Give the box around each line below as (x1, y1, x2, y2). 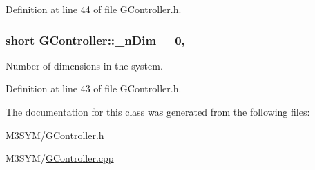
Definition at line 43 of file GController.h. (6, 81, 182, 96)
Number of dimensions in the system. (6, 58, 163, 72)
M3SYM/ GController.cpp (6, 151, 114, 165)
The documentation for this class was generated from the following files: (6, 105, 310, 118)
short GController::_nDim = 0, (6, 31, 185, 48)
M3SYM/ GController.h (6, 127, 104, 142)
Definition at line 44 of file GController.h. (6, 2, 182, 16)
